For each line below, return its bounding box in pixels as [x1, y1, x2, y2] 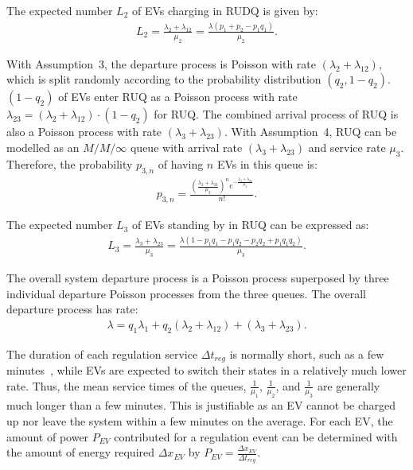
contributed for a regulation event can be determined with [114, 428, 398, 445]
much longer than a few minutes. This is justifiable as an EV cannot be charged [6, 397, 396, 414]
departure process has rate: [6, 301, 138, 317]
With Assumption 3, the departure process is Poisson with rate [6, 55, 317, 72]
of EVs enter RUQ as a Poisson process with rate [58, 88, 298, 105]
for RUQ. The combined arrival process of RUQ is [154, 106, 399, 122]
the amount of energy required [6, 444, 155, 460]
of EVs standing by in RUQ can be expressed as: [131, 216, 369, 233]
